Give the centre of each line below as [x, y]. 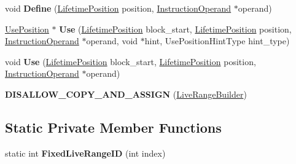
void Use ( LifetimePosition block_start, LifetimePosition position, [130, 61]
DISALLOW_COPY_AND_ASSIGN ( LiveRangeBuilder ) [126, 94]
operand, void [112, 41]
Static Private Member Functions [113, 127]
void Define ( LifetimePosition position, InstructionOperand [118, 8]
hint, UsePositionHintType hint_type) [217, 41]
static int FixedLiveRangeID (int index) [85, 153]
